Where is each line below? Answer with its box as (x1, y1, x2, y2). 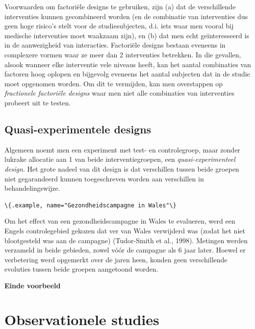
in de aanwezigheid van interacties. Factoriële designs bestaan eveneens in (4, 40, 226, 50)
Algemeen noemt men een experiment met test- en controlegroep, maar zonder (4, 144, 240, 154)
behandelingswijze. (4, 183, 60, 193)
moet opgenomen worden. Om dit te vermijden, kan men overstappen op (4, 78, 223, 88)
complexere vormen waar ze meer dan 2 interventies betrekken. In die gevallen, (4, 49, 241, 59)
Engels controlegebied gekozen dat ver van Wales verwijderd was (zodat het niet (4, 225, 245, 235)
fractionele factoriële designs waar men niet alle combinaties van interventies (4, 88, 234, 98)
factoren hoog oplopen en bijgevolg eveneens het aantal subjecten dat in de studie (4, 69, 250, 79)
